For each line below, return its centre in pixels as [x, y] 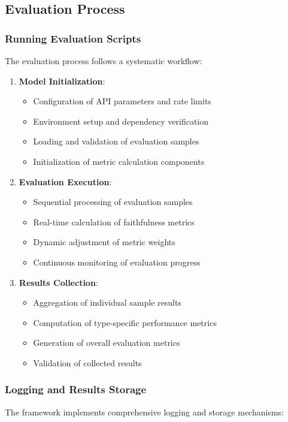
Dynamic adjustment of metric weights [104, 242]
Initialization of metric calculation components [119, 161]
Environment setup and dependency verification [121, 121]
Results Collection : [58, 282]
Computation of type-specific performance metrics [125, 322]
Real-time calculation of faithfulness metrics [114, 221]
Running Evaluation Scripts [73, 38]
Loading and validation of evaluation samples [116, 141]
